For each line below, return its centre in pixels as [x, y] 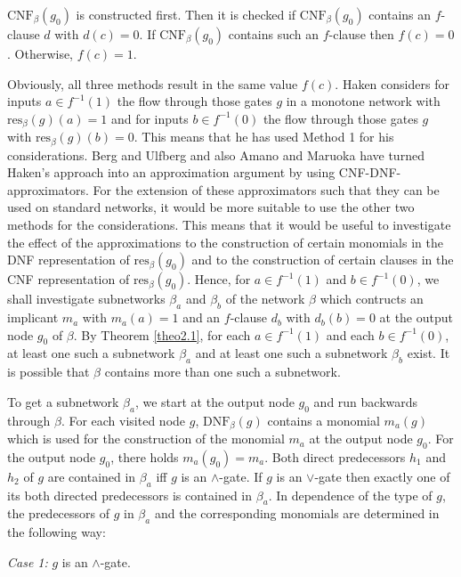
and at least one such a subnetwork [291, 353]
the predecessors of [59, 513]
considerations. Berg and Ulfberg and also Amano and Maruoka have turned [216, 154]
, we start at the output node [214, 401]
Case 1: [28, 561]
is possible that [49, 372]
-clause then [361, 34]
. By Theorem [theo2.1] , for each [162, 334]
